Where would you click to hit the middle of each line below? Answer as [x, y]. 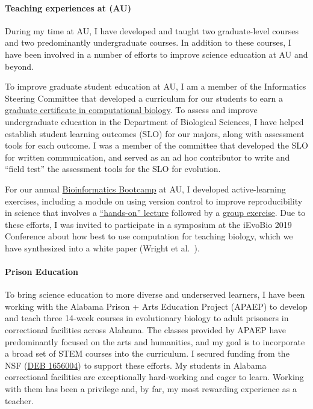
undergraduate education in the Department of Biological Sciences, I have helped [154, 121]
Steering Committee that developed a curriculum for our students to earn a [144, 98]
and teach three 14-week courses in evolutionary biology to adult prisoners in [147, 318]
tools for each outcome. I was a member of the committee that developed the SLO [156, 145]
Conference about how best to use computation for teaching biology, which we [149, 236]
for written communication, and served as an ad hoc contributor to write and [147, 157]
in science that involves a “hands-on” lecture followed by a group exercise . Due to [155, 213]
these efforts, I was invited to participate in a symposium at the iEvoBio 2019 [148, 224]
